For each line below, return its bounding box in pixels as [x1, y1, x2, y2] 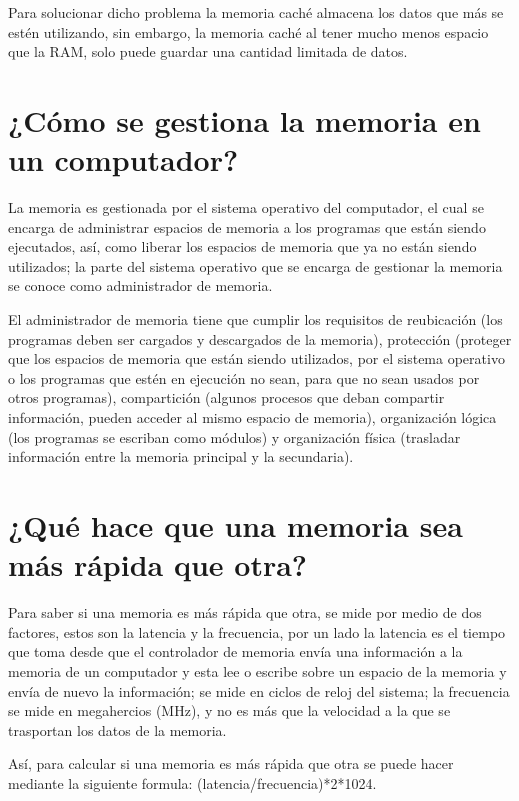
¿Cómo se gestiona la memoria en [8, 99, 481, 140]
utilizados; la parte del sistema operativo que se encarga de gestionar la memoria [8, 255, 503, 276]
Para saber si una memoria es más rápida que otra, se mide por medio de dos [8, 602, 482, 623]
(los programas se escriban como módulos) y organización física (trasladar [8, 426, 461, 447]
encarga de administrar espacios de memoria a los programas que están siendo [8, 216, 486, 237]
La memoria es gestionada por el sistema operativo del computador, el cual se [8, 197, 484, 218]
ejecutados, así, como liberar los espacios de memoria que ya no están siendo [8, 236, 477, 257]
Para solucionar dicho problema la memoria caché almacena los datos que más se [8, 2, 504, 22]
